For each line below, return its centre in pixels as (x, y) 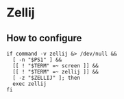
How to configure (44, 38)
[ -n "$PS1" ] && (37, 60)
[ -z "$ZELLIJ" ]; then (46, 78)
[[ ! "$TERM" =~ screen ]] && (55, 66)
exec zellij (30, 84)
